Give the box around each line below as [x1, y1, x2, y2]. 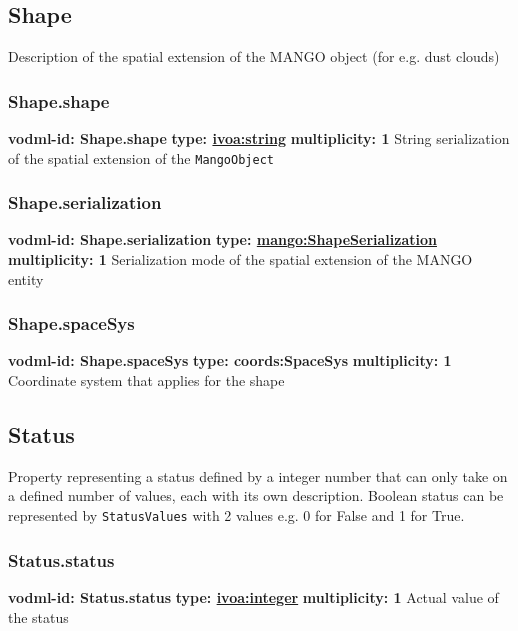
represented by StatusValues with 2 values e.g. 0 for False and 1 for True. [8, 505, 465, 526]
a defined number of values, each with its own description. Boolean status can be [8, 485, 504, 506]
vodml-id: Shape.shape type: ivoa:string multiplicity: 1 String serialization [8, 128, 510, 149]
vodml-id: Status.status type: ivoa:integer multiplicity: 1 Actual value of [8, 586, 499, 607]
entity [8, 268, 44, 289]
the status [8, 606, 69, 627]
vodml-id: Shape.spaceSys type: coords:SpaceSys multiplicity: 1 [8, 350, 452, 371]
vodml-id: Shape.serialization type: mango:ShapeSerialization [8, 229, 437, 250]
